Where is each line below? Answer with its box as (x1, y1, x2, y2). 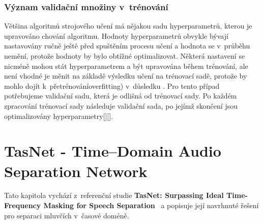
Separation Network (4, 160, 148, 181)
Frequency (4, 200, 41, 211)
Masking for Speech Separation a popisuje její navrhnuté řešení (43, 200, 259, 211)
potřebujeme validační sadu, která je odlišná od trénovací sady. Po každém (4, 90, 237, 101)
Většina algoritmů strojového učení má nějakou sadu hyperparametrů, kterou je (4, 20, 252, 31)
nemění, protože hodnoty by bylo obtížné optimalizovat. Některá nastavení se (4, 51, 245, 61)
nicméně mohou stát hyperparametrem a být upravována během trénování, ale (4, 60, 248, 71)
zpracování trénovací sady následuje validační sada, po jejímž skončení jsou (4, 100, 238, 111)
